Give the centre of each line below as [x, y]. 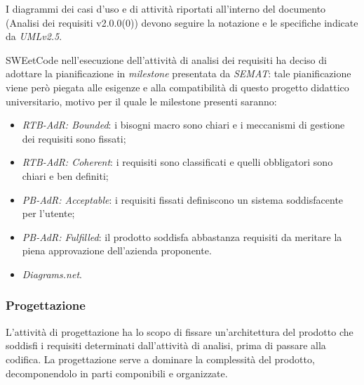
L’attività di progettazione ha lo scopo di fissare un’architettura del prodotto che [180, 331]
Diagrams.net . [52, 274]
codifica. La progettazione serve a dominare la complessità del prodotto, [160, 359]
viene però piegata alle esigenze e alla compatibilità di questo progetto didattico [177, 87]
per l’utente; [48, 213]
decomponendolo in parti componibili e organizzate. [117, 373]
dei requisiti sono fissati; [74, 138]
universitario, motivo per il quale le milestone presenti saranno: [141, 101]
